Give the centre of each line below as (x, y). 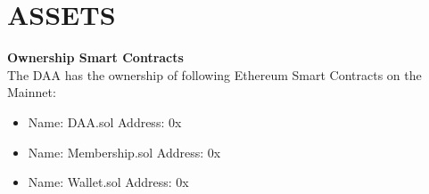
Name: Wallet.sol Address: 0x (108, 182)
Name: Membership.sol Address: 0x (124, 152)
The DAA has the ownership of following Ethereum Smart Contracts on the (214, 74)
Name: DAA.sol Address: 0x (105, 121)
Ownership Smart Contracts (95, 57)
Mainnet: (32, 92)
